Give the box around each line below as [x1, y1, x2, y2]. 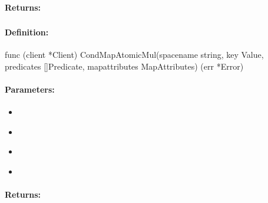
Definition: [5, 26, 49, 38]
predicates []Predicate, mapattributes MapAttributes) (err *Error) [5, 60, 244, 72]
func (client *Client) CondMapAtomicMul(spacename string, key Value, [5, 48, 264, 61]
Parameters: [5, 83, 55, 96]
